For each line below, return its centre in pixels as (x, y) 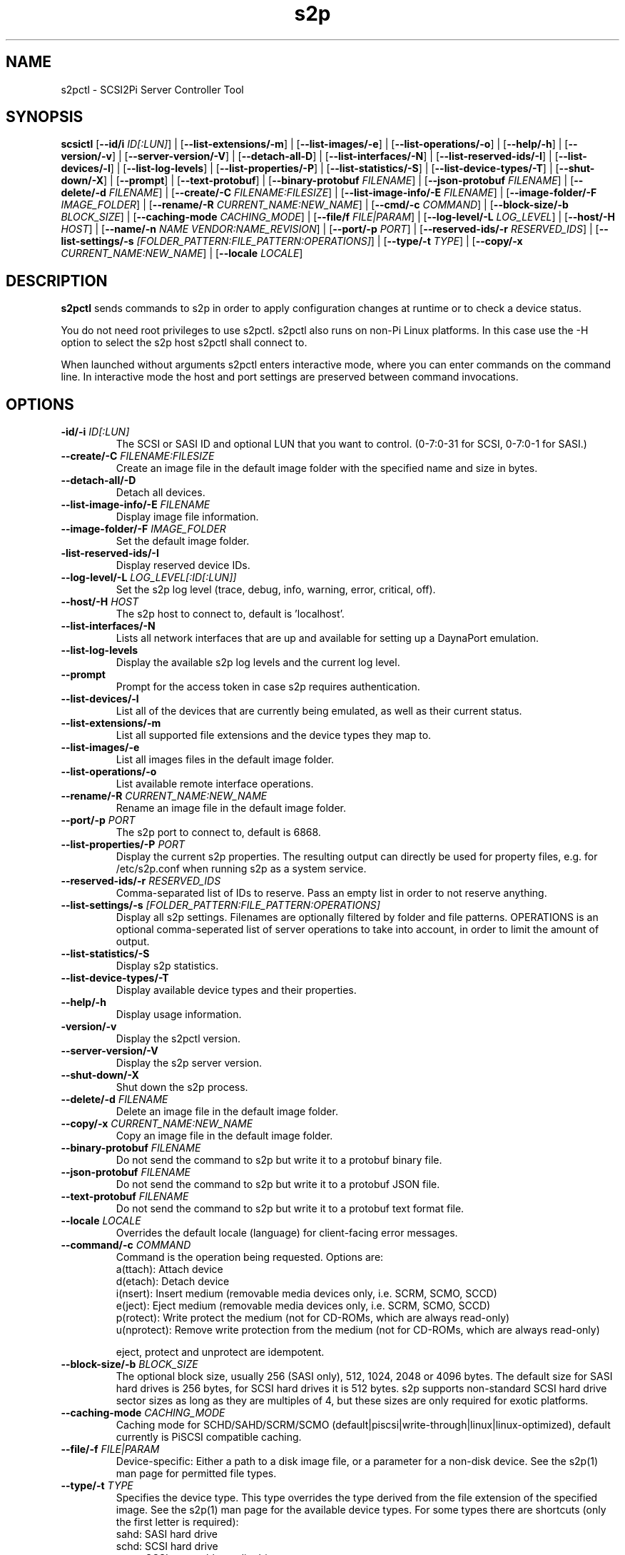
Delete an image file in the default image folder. (227, 1112)
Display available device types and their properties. (236, 990)
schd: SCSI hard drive (167, 1546)
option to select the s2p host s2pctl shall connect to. (184, 343)
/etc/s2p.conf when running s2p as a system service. (241, 869)
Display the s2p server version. (189, 1063)
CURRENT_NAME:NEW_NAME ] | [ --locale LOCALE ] (182, 253)
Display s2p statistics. (167, 966)
